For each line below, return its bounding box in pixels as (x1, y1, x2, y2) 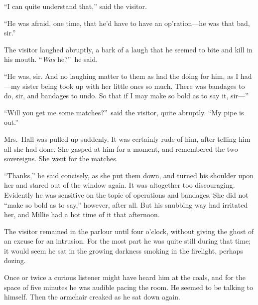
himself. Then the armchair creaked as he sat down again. (4, 292, 180, 302)
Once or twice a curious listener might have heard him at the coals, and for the (4, 272, 246, 283)
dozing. (4, 255, 26, 266)
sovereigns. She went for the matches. (4, 153, 118, 164)
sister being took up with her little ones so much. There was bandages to (22, 80, 245, 91)
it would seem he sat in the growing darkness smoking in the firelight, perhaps (4, 245, 243, 256)
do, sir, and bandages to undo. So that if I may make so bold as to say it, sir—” (4, 90, 249, 101)
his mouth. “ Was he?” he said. (4, 54, 98, 64)
